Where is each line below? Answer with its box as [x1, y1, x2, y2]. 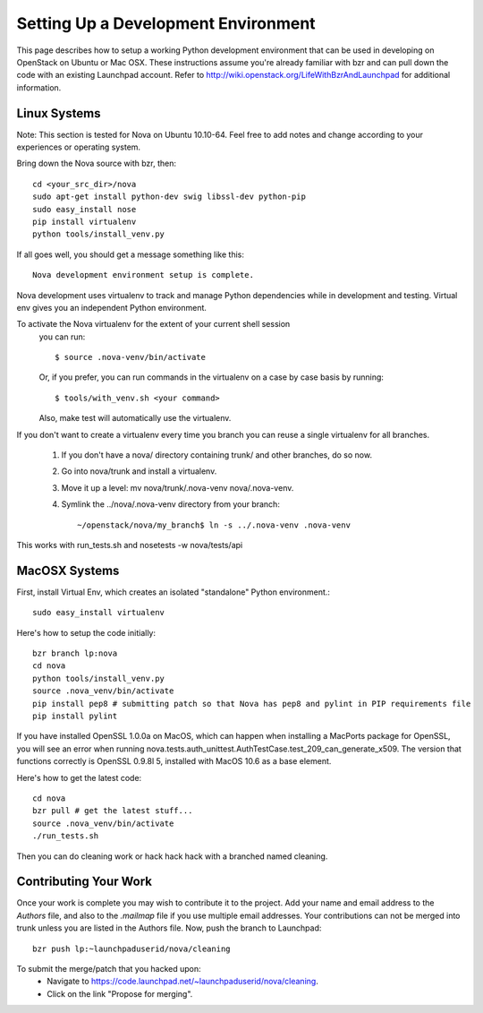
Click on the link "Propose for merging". [47, 988, 193, 999]
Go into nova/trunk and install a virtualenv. [61, 466, 217, 476]
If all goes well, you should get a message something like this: [16, 249, 245, 260]
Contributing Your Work [16, 874, 152, 889]
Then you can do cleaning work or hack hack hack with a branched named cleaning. [16, 851, 328, 862]
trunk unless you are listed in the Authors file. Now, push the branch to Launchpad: [16, 923, 322, 933]
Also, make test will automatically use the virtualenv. [38, 413, 232, 424]
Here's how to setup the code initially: [16, 627, 157, 638]
